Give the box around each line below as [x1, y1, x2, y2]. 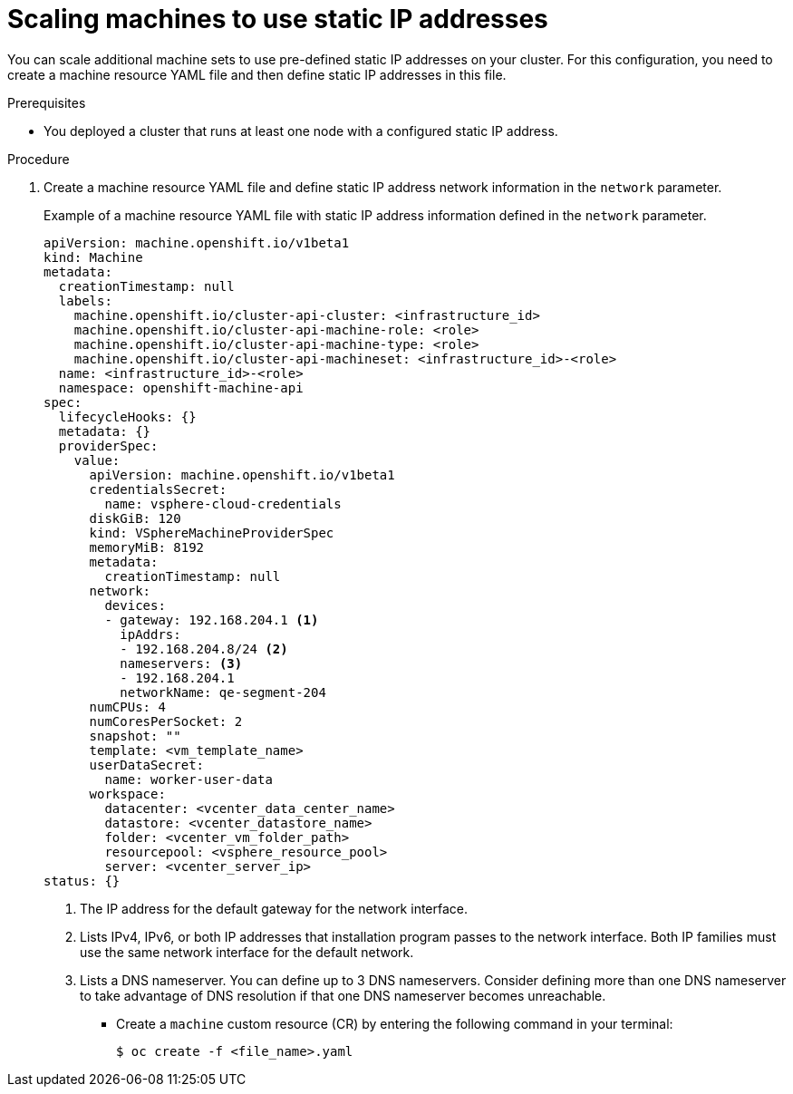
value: [73, 452, 121, 468]
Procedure [7, 150, 70, 167]
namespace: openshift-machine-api [58, 380, 304, 395]
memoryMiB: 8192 [89, 539, 205, 555]
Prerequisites [7, 94, 86, 111]
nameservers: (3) [120, 655, 243, 671]
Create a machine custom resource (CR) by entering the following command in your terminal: [116, 1015, 673, 1031]
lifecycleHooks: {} [58, 409, 197, 424]
